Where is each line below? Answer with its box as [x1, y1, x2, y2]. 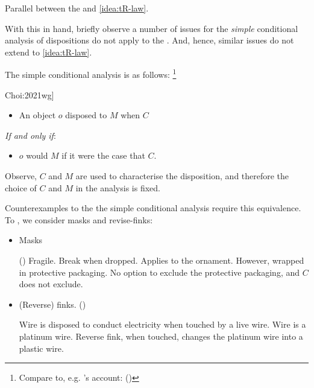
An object [19, 109, 56, 121]
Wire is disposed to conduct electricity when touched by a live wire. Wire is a [19, 318, 306, 331]
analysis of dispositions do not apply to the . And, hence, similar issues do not [5, 34, 294, 46]
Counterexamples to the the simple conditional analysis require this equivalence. [5, 202, 301, 214]
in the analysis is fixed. [75, 181, 160, 194]
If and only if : [5, 129, 56, 141]
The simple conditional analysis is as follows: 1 [5, 66, 177, 81]
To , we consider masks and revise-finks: [5, 213, 153, 226]
